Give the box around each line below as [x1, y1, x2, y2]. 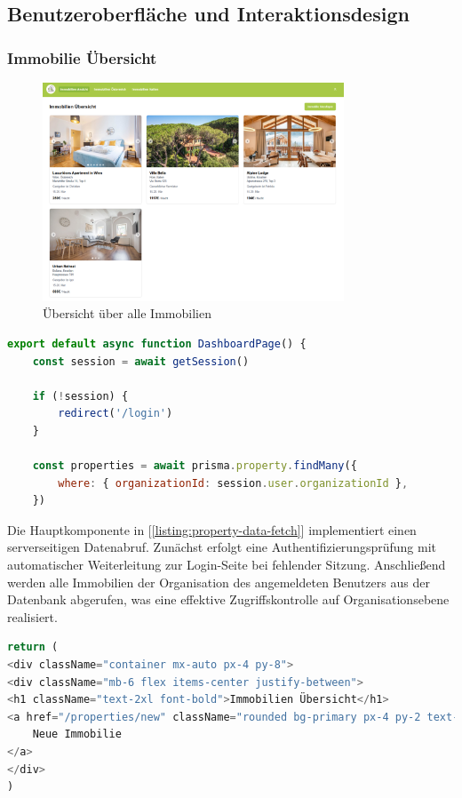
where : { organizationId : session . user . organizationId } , [58, 476, 409, 490]
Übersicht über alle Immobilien [43, 304, 211, 323]
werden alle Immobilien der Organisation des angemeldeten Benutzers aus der [7, 572, 430, 591]
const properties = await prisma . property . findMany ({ [32, 459, 357, 473]
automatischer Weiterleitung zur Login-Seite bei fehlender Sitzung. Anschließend [7, 555, 446, 574]
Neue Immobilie [32, 728, 122, 741]
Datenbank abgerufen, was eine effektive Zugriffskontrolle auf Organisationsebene [7, 590, 450, 609]
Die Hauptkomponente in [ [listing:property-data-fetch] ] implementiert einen [7, 520, 417, 539]
